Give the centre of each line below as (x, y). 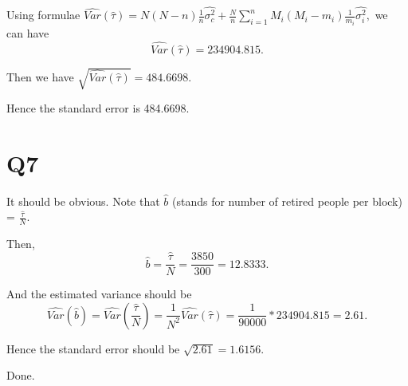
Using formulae (43, 15)
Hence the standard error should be (93, 348)
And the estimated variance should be (99, 294)
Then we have (40, 76)
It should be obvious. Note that (83, 201)
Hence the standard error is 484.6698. (98, 108)
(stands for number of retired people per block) (287, 201)
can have (28, 32)
